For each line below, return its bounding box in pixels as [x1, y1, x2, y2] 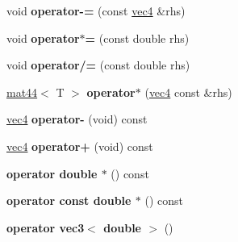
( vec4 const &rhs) [144, 83, 232, 100]
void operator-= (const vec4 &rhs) [6, 2, 186, 19]
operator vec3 [6, 219, 85, 236]
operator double [6, 165, 98, 181]
